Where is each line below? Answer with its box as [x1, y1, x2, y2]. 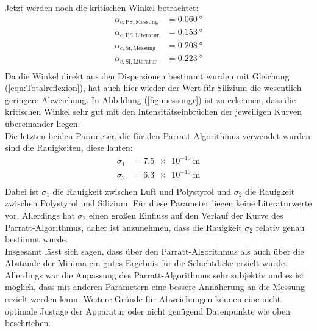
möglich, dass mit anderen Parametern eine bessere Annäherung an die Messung [5, 280, 305, 293]
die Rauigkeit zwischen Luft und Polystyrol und [52, 184, 231, 197]
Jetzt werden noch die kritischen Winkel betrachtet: [5, 1, 199, 13]
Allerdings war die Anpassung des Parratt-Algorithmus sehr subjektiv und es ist [5, 268, 305, 281]
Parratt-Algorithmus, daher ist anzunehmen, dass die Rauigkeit [5, 220, 242, 233]
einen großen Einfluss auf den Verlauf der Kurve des [88, 208, 283, 221]
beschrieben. [5, 316, 51, 329]
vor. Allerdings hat [5, 208, 75, 221]
